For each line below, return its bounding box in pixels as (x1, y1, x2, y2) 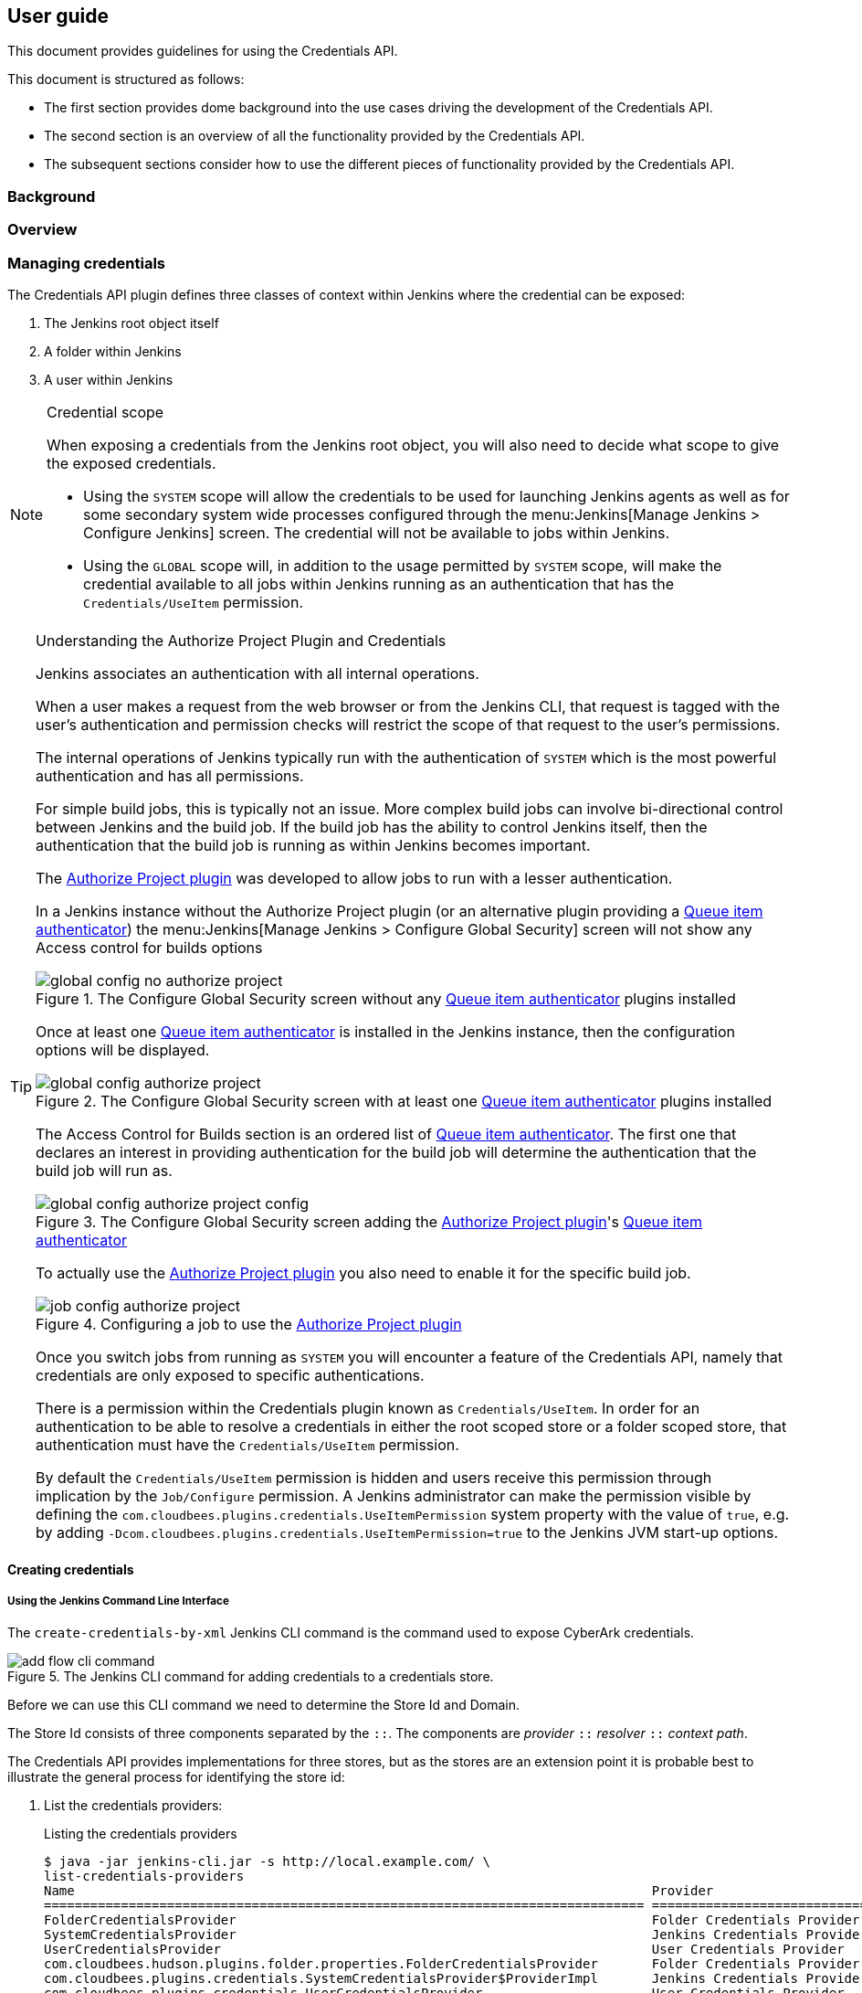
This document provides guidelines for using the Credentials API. (7, 43, 398, 59)
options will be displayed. (36, 1040, 210, 1059)
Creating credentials (7, 1561, 134, 1577)
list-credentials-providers (44, 1869, 245, 1884)
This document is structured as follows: (7, 71, 245, 88)
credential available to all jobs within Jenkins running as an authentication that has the (83, 574, 674, 593)
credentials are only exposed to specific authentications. (36, 1365, 425, 1384)
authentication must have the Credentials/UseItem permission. (36, 1435, 459, 1454)
